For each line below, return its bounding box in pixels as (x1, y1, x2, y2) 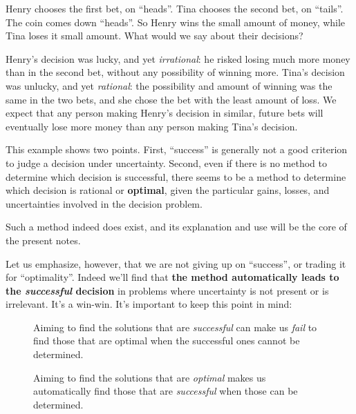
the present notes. (6, 233, 81, 247)
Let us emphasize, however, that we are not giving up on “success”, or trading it (6, 256, 346, 270)
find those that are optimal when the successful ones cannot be (33, 333, 300, 348)
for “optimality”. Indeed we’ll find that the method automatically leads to (6, 270, 339, 284)
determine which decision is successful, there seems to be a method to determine (6, 169, 346, 184)
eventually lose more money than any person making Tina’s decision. (6, 119, 298, 133)
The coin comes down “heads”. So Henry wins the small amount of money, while (6, 14, 346, 29)
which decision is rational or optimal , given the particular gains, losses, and (6, 183, 330, 197)
